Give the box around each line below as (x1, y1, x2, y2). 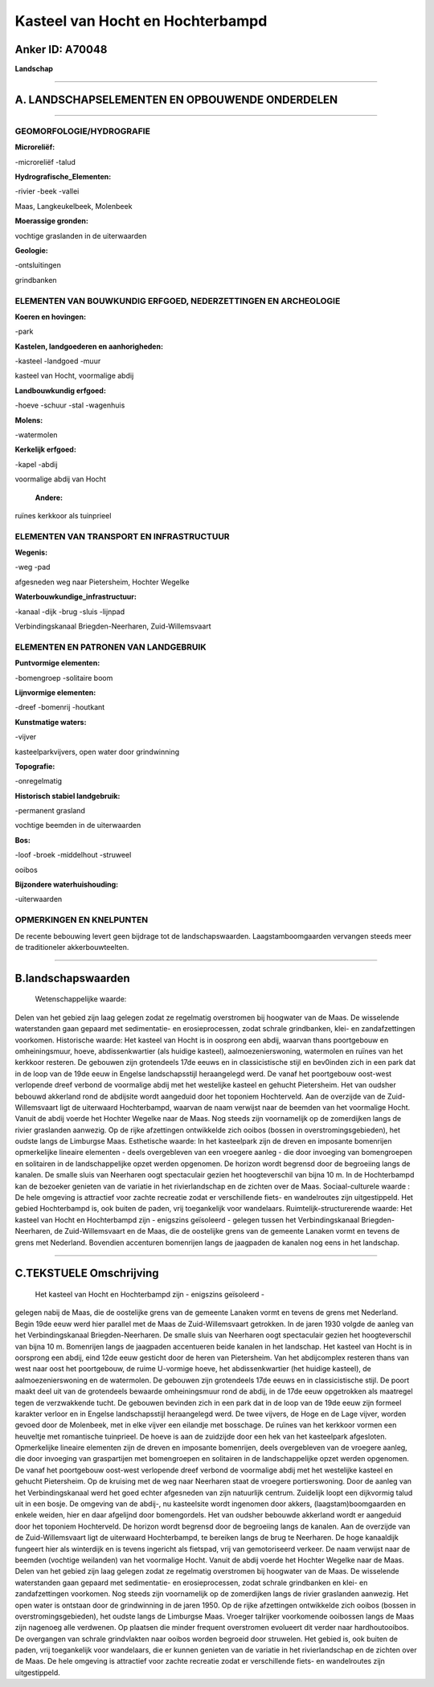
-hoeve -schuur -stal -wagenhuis (14, 400, 125, 410)
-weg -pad (14, 563, 51, 572)
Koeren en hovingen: (14, 312, 87, 321)
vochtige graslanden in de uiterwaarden (14, 231, 147, 240)
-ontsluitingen (14, 260, 62, 270)
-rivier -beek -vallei (14, 186, 80, 196)
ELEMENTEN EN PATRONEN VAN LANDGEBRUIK (14, 641, 207, 653)
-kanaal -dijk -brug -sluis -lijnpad (14, 607, 125, 616)
